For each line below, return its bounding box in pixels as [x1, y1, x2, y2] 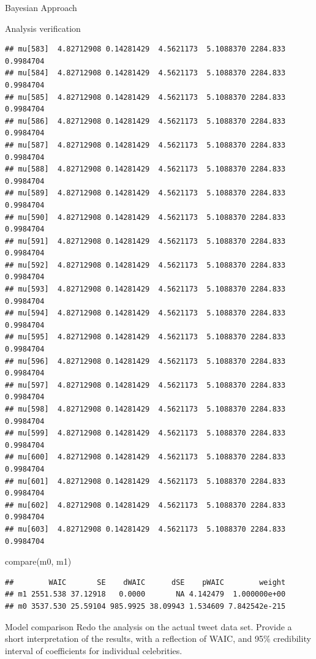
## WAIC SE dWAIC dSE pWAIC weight [5, 578, 286, 587]
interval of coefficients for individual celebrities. [5, 644, 182, 657]
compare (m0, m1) [5, 555, 72, 568]
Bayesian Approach [5, 1, 77, 13]
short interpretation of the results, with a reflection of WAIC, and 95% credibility [5, 632, 311, 645]
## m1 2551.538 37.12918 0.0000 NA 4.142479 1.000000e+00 [5, 590, 286, 599]
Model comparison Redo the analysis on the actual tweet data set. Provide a [5, 620, 292, 633]
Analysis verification [5, 21, 81, 34]
